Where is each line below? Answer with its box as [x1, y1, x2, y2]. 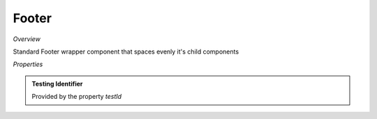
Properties [13, 60, 43, 69]
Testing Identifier [31, 79, 83, 88]
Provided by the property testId [31, 93, 122, 101]
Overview [13, 35, 41, 43]
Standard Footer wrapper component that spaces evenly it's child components [13, 47, 239, 56]
